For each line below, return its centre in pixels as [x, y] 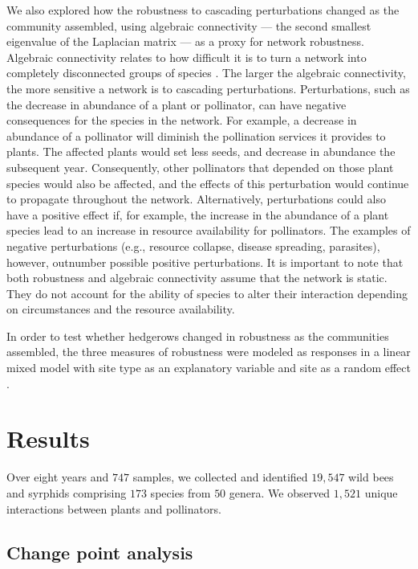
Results [48, 438]
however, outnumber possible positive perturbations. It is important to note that [205, 262]
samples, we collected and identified [220, 477]
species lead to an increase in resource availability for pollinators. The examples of [209, 230]
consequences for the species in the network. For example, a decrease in [182, 120]
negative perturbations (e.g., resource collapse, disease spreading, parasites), [193, 246]
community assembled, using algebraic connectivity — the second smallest [189, 25]
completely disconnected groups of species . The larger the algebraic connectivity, [206, 73]
